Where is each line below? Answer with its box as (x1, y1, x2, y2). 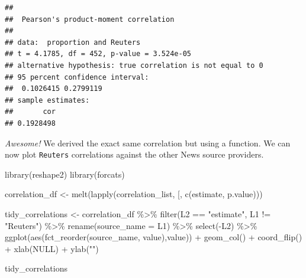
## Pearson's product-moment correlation (5, 15, 175, 24)
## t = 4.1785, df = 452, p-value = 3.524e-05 (5, 50, 191, 58)
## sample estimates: (5, 96, 90, 104)
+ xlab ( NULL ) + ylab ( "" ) (5, 242, 99, 254)
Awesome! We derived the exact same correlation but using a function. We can (5, 136, 291, 149)
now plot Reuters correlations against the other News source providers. (5, 148, 264, 161)
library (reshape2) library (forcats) (5, 168, 125, 180)
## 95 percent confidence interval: (5, 73, 149, 81)
